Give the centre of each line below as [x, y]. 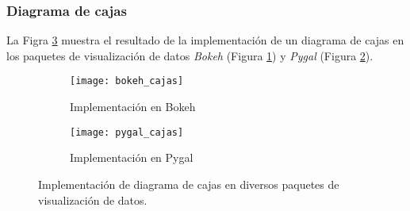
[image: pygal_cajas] [127, 132]
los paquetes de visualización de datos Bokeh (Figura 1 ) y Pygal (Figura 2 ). [190, 55]
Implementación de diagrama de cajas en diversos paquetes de [189, 184]
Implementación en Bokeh [133, 107]
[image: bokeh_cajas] [127, 81]
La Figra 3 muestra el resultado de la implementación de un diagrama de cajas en [205, 40]
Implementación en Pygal [132, 157]
